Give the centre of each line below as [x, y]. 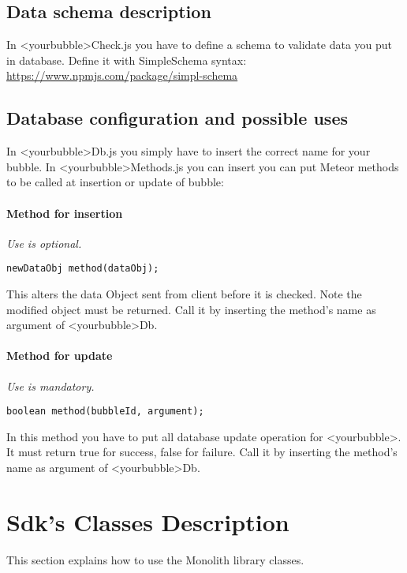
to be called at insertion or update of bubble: [115, 182]
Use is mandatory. [50, 386]
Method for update [60, 356]
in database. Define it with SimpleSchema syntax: [127, 60]
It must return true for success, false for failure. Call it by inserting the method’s [202, 452]
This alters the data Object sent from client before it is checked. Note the [184, 294]
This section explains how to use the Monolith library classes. [155, 559]
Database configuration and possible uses [177, 118]
